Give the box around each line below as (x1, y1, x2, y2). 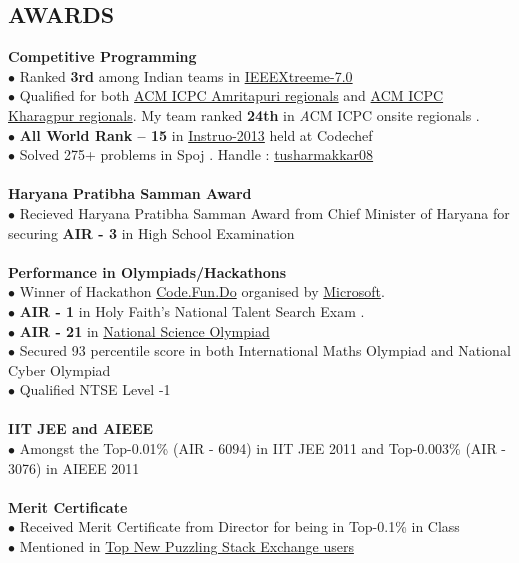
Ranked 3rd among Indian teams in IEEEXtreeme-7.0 (19, 65, 353, 86)
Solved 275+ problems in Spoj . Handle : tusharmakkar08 (19, 144, 374, 165)
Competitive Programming (8, 46, 197, 67)
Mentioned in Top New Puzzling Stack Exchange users (19, 536, 354, 557)
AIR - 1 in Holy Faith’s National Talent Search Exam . (19, 300, 365, 321)
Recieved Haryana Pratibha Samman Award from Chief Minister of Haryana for (19, 202, 510, 223)
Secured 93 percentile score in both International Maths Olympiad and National (19, 340, 511, 361)
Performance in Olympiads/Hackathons (8, 261, 287, 282)
